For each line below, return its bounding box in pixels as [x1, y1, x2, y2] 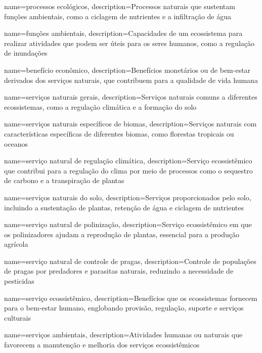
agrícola [4, 239, 28, 249]
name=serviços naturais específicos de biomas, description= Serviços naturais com [4, 118, 257, 129]
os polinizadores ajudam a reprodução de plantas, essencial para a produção [4, 229, 239, 239]
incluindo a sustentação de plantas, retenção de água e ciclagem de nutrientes [4, 202, 244, 212]
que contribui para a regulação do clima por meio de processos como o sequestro [4, 165, 253, 175]
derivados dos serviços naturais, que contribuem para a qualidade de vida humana [4, 74, 258, 85]
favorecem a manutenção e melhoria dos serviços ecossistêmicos [4, 339, 200, 350]
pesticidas [4, 276, 34, 286]
